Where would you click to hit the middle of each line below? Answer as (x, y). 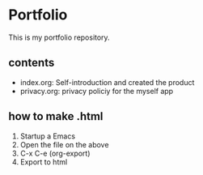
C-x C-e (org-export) (55, 153)
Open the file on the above (64, 144)
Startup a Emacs (47, 136)
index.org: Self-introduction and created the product (107, 82)
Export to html (44, 162)
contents (32, 63)
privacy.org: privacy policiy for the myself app (97, 91)
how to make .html (56, 116)
